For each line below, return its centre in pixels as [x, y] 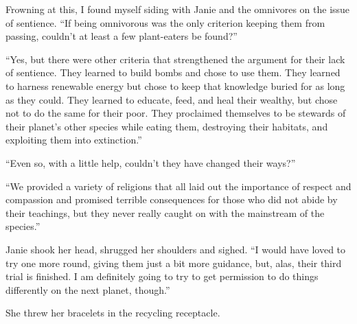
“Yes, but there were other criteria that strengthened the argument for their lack [175, 59]
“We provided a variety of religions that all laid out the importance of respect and [178, 186]
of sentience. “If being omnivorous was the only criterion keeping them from [165, 22]
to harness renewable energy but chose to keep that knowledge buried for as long [175, 85]
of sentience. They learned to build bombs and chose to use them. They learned [173, 72]
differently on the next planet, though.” [88, 289]
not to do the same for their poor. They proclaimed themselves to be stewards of [176, 113]
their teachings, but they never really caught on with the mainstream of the [165, 212]
